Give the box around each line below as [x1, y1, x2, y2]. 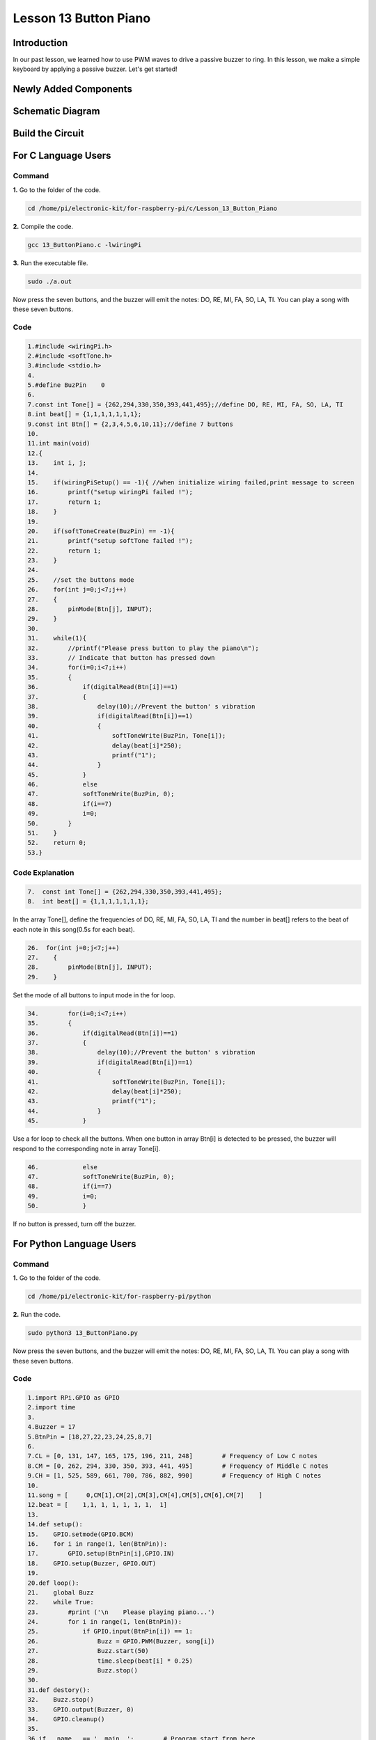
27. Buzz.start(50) [27, 1647, 149, 1655]
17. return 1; [27, 498, 102, 506]
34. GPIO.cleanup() [27, 1715, 105, 1723]
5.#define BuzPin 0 [27, 381, 105, 389]
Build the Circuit [13, 127, 84, 139]
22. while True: [27, 1598, 94, 1606]
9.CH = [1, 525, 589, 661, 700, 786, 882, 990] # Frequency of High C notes [27, 1472, 322, 1480]
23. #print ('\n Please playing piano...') [27, 1608, 215, 1616]
